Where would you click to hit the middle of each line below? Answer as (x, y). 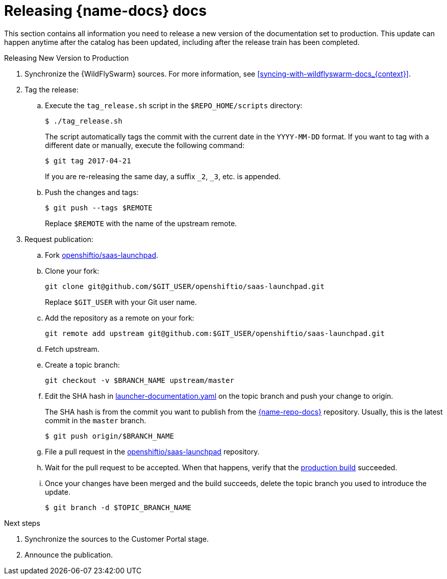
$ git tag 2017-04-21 (88, 161)
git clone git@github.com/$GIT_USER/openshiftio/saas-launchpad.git (185, 286)
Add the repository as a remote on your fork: (120, 318)
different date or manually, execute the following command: (145, 145)
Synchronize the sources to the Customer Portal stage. (117, 539)
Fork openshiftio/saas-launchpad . (102, 255)
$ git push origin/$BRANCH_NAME (109, 436)
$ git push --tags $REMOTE (99, 208)
